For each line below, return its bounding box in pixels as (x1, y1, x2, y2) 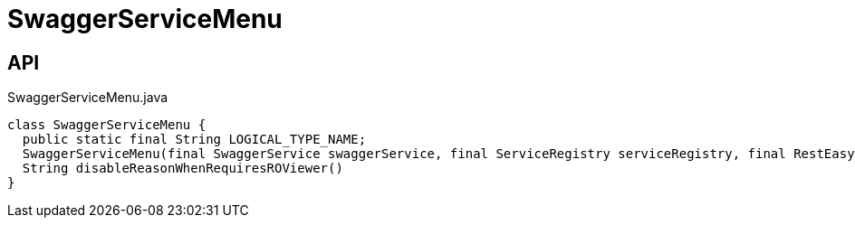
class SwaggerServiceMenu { (7, 117, 207, 133)
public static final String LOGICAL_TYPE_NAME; (22, 132, 367, 147)
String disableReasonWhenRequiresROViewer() (22, 161, 343, 176)
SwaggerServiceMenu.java (7, 89, 168, 106)
